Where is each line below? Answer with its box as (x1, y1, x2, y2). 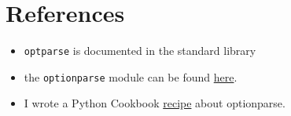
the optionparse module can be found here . (24, 68, 238, 85)
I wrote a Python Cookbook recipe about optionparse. (24, 95, 285, 111)
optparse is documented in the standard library (24, 42, 256, 59)
